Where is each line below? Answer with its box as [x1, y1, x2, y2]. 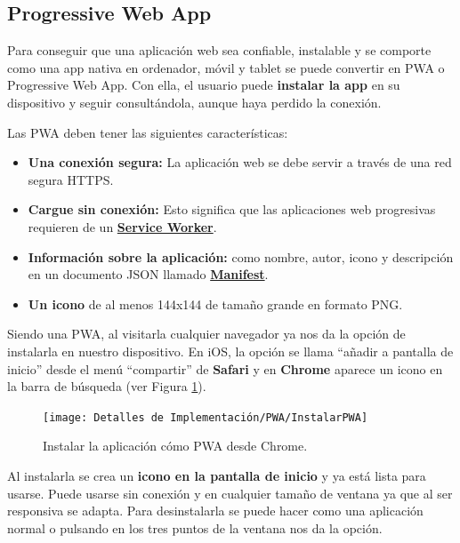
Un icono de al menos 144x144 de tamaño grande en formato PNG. [28, 294, 403, 313]
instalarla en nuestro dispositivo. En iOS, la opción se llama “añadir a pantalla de [7, 341, 454, 360]
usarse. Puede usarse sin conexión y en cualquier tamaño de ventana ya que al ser [7, 483, 453, 502]
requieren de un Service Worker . [28, 217, 217, 236]
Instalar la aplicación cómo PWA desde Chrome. [43, 436, 308, 455]
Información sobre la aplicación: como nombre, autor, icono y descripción [28, 247, 454, 266]
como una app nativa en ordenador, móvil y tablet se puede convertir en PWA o [7, 58, 445, 76]
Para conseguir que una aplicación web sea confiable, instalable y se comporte [7, 41, 432, 60]
